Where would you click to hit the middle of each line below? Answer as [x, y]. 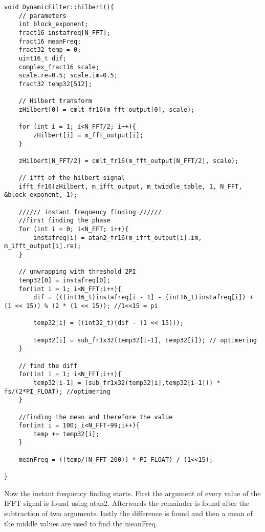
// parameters [42, 16]
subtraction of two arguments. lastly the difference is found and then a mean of [128, 513]
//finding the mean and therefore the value [96, 417]
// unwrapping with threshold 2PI [77, 272]
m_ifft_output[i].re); [43, 246]
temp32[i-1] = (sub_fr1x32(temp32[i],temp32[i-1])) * [127, 383]
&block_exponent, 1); [41, 195]
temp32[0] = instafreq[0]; [64, 280]
